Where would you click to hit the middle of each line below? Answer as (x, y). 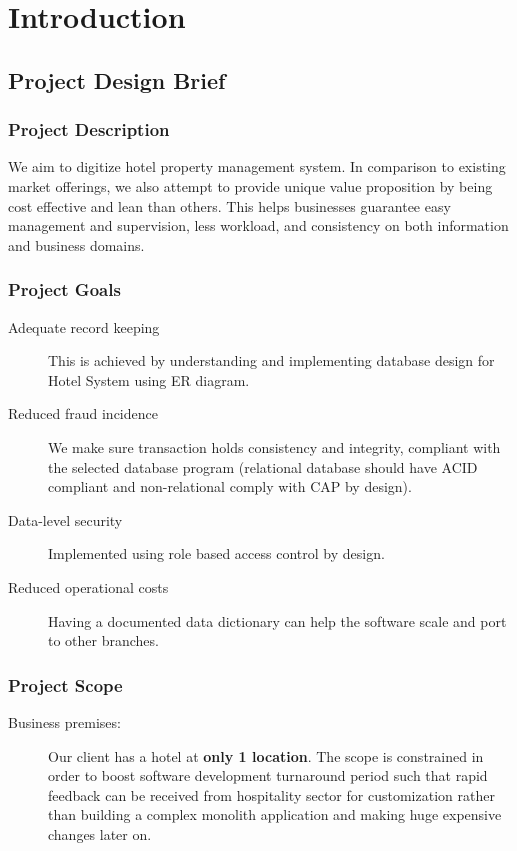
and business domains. (76, 244)
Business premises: (64, 721)
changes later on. (100, 833)
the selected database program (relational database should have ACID (263, 466)
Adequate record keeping (84, 326)
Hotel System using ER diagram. (149, 379)
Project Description (89, 129)
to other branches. (103, 640)
